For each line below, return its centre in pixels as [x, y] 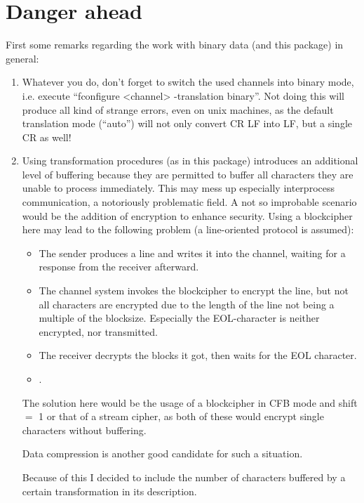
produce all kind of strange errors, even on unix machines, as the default [178, 109]
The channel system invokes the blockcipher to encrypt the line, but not [194, 290]
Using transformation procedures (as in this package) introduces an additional [190, 161]
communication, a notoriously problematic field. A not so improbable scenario [189, 202]
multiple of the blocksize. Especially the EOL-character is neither [179, 318]
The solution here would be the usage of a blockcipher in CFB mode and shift [190, 402]
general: [22, 58]
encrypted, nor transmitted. [98, 331]
